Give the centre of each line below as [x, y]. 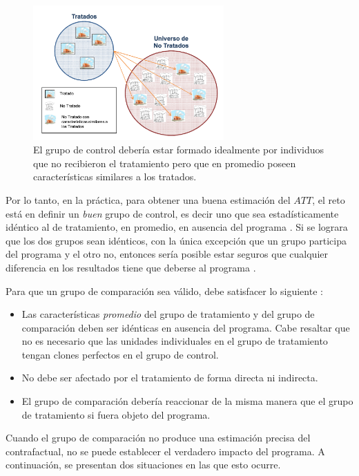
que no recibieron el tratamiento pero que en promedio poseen [165, 163]
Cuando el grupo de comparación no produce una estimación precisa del [158, 438]
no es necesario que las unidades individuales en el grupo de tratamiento [175, 341]
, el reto [329, 199]
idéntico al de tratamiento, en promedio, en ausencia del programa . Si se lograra [177, 227]
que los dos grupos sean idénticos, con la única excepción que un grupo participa [176, 240]
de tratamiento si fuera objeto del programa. [116, 414]
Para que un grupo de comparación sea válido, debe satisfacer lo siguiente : [164, 291]
